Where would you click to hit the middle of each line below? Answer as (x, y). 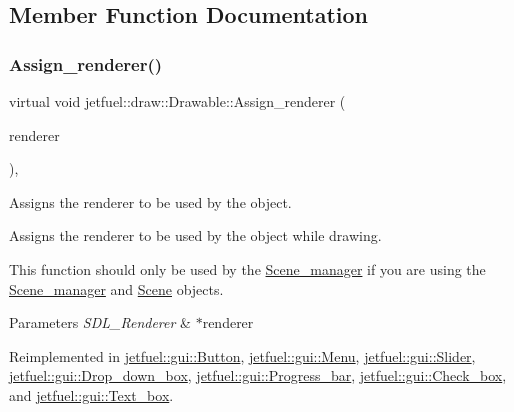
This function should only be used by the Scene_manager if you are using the (247, 268)
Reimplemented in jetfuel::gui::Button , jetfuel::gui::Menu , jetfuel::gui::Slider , (242, 355)
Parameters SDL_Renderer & (100, 322)
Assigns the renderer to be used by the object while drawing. (195, 235)
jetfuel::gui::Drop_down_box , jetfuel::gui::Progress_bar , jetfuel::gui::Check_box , (258, 375)
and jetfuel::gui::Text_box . (91, 394)
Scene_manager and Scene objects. (116, 288)
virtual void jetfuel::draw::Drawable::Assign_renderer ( (177, 101)
